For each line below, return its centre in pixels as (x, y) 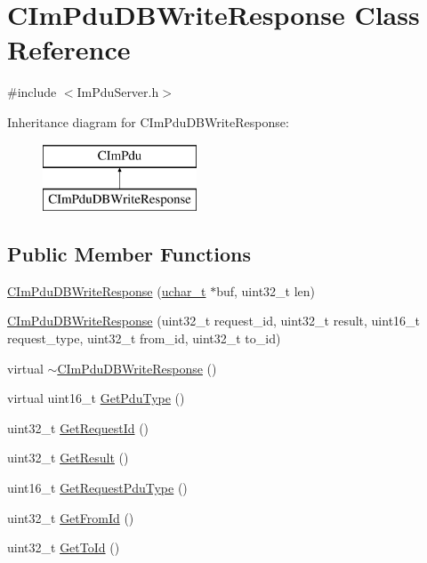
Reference (69, 49)
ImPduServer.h (118, 92)
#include (32, 92)
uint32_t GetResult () (68, 458)
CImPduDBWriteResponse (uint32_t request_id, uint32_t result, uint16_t (214, 321)
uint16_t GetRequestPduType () (97, 488)
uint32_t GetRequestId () (78, 427)
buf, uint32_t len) (266, 290)
